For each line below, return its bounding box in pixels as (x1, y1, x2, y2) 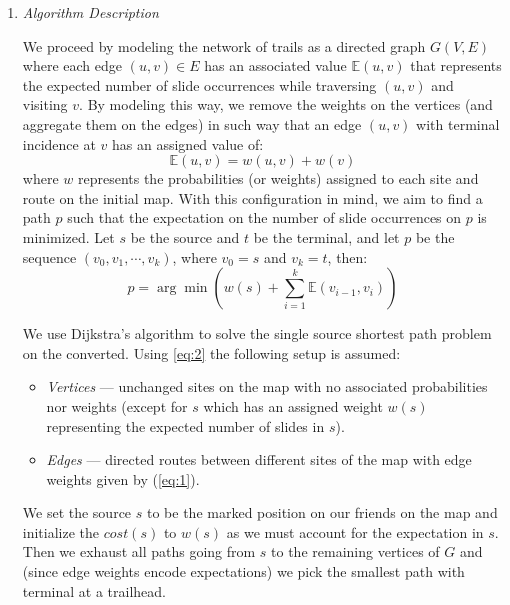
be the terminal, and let (253, 226, 400, 247)
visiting (22, 94, 68, 115)
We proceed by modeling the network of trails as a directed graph (22, 35, 426, 56)
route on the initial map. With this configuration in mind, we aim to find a (22, 187, 483, 208)
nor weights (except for (46, 395, 188, 416)
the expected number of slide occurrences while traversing (22, 74, 377, 95)
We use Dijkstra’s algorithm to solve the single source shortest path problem (22, 323, 492, 344)
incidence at (22, 133, 96, 154)
